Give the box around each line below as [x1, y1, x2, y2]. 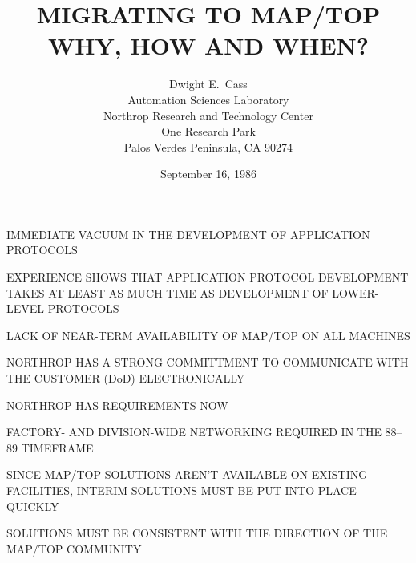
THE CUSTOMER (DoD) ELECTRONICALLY [6, 370, 245, 387]
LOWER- [332, 284, 379, 301]
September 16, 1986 [160, 165, 256, 182]
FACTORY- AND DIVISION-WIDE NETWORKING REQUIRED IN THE [6, 423, 382, 440]
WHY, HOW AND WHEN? [47, 29, 369, 62]
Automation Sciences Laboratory [127, 91, 289, 107]
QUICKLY [6, 497, 59, 514]
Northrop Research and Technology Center [103, 107, 313, 124]
